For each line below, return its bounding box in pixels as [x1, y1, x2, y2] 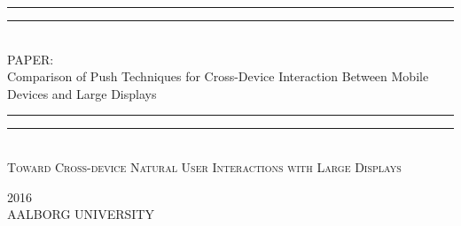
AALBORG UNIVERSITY [7, 205, 154, 223]
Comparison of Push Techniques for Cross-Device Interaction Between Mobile [7, 67, 429, 86]
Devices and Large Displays [7, 84, 157, 102]
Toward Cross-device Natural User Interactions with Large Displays [7, 157, 402, 176]
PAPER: [7, 49, 54, 68]
